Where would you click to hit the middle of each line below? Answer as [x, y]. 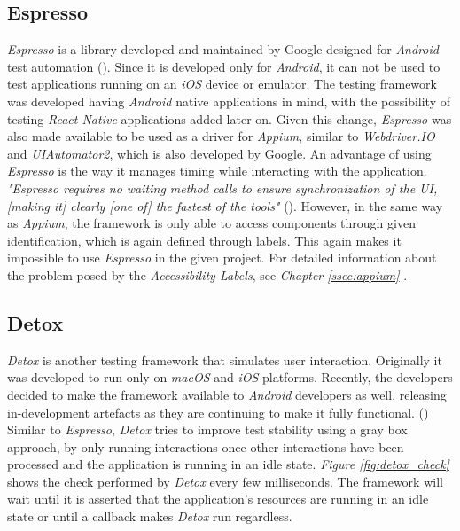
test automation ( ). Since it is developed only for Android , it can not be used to [224, 66]
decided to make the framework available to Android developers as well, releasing [227, 394]
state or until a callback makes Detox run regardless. [150, 516]
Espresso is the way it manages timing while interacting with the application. [217, 171]
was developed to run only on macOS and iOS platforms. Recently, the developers [230, 377]
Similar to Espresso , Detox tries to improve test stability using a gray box [207, 429]
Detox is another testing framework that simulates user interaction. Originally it [225, 359]
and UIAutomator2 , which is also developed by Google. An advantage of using [219, 153]
